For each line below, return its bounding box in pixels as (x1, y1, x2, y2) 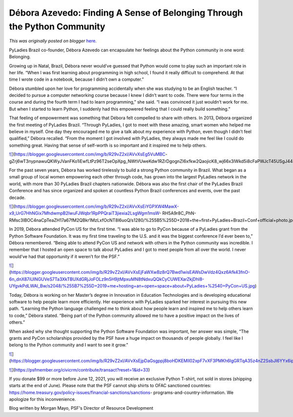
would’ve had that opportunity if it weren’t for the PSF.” (9, 253, 120, 259)
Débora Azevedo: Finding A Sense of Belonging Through (9, 7, 243, 18)
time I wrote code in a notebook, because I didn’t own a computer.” (9, 76, 144, 83)
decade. (9, 195, 26, 200)
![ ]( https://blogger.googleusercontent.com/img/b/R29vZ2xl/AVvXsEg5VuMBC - (9, 152, 168, 157)
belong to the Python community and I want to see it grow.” (9, 342, 128, 348)
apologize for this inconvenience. (9, 396, 76, 402)
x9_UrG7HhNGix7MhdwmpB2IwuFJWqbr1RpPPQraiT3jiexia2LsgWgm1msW (9, 210, 160, 216)
